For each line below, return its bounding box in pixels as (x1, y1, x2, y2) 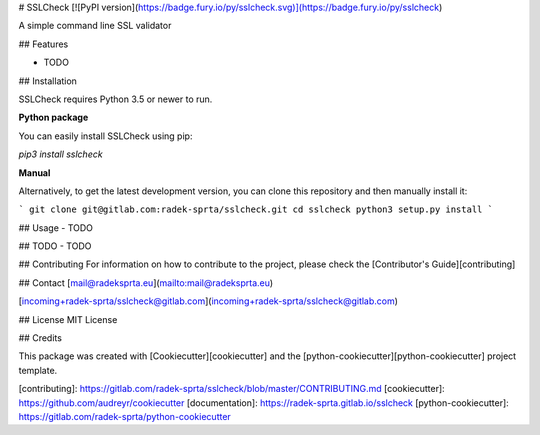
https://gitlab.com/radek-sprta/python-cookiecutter (18, 410, 232, 422)
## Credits (18, 332, 62, 344)
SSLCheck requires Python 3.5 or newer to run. (18, 93, 213, 105)
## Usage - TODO (18, 221, 94, 234)
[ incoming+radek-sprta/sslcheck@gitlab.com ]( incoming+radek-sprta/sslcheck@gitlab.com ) (18, 295, 399, 307)
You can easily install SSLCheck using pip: (18, 130, 193, 142)
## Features (18, 38, 69, 50)
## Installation (18, 75, 77, 87)
